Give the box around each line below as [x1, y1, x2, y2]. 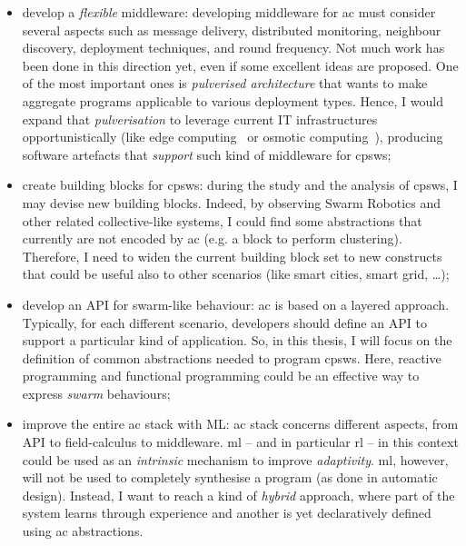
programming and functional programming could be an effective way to [22, 366, 420, 385]
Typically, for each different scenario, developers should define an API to [22, 313, 427, 332]
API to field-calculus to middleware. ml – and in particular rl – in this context [22, 432, 459, 452]
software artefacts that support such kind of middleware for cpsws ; [22, 144, 392, 164]
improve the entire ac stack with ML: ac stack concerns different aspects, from [22, 414, 459, 433]
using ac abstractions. [22, 521, 144, 541]
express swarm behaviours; [22, 383, 171, 402]
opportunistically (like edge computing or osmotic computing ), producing [22, 127, 443, 146]
